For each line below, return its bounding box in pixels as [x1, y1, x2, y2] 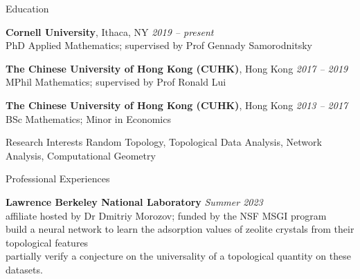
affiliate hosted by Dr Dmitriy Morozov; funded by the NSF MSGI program [6, 208, 327, 222]
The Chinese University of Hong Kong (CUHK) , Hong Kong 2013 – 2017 [6, 97, 348, 112]
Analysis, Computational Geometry [6, 148, 156, 162]
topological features [6, 235, 89, 249]
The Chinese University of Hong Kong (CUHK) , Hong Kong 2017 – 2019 [6, 61, 348, 75]
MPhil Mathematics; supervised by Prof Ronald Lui [6, 75, 226, 89]
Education [6, 1, 49, 15]
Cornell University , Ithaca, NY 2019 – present [6, 24, 214, 39]
